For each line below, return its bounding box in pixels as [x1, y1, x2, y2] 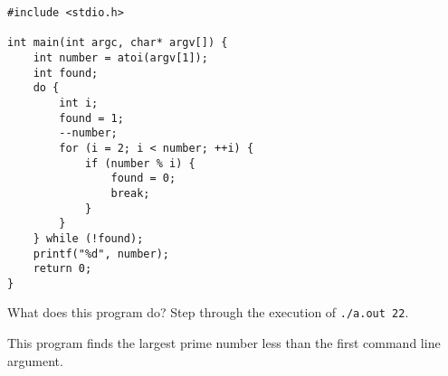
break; [110, 186, 150, 200]
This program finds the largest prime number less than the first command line [7, 334, 441, 352]
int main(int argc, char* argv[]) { [7, 36, 228, 50]
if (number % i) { [84, 156, 195, 170]
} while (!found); [33, 231, 144, 245]
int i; [59, 96, 99, 109]
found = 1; [59, 111, 124, 125]
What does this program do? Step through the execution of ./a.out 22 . [7, 303, 409, 322]
